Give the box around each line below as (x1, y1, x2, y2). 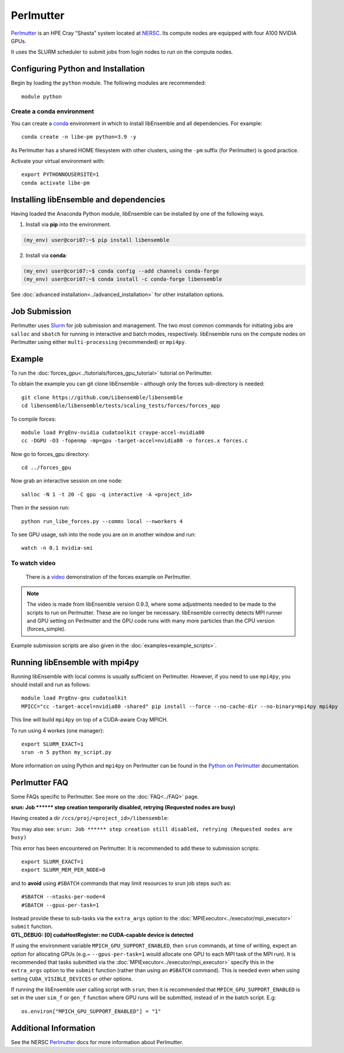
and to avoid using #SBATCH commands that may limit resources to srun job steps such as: (11, 880, 231, 887)
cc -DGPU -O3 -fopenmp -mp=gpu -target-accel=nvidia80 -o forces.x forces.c (21, 437, 249, 444)
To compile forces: (11, 415, 57, 422)
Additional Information (11, 1023, 95, 1033)
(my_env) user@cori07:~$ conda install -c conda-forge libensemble (23, 276, 223, 283)
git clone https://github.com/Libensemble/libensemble (21, 394, 183, 401)
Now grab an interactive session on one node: (11, 477, 123, 484)
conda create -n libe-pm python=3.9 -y (21, 133, 137, 140)
